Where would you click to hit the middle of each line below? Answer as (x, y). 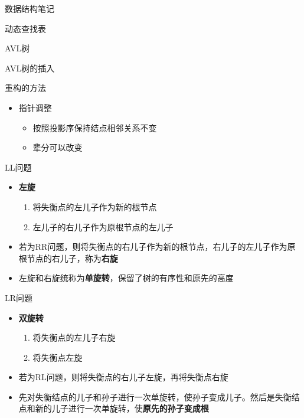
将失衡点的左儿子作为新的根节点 (95, 206)
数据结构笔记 (30, 8)
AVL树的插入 (30, 68)
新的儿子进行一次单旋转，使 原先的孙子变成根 (122, 408)
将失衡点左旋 (58, 357)
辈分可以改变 (58, 147)
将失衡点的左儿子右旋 (74, 337)
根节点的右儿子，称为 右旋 (68, 258)
